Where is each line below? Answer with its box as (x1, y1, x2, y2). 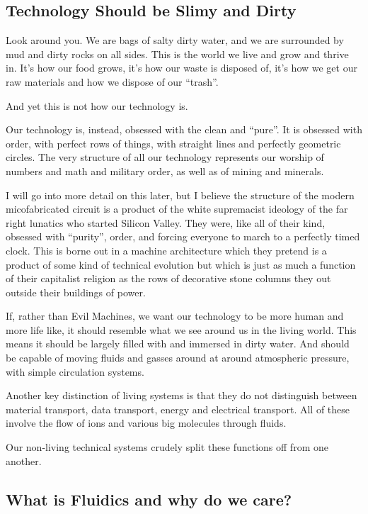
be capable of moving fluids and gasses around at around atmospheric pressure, (6, 350, 350, 365)
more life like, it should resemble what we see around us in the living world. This (6, 322, 357, 337)
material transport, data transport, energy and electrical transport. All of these (6, 401, 350, 416)
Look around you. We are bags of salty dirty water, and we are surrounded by (6, 33, 344, 48)
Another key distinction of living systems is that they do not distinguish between (6, 388, 357, 403)
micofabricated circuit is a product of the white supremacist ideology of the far (6, 201, 348, 216)
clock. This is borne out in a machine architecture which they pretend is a (6, 242, 327, 257)
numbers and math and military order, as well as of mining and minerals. (6, 163, 324, 178)
